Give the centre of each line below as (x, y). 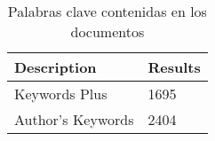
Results (174, 67)
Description (56, 67)
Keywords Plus (61, 94)
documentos (107, 31)
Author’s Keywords (74, 119)
